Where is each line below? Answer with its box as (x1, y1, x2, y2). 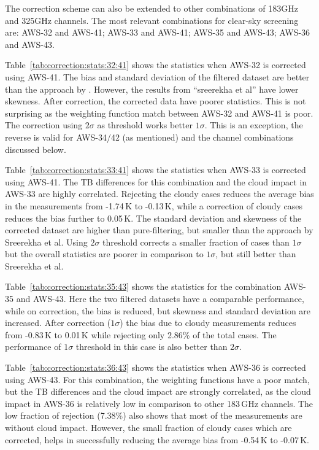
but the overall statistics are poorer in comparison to (5, 247, 204, 260)
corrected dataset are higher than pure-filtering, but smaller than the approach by (5, 223, 313, 236)
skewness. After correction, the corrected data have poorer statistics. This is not (5, 95, 306, 107)
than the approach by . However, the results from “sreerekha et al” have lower (5, 82, 299, 95)
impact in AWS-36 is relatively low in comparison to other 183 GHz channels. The (5, 397, 313, 409)
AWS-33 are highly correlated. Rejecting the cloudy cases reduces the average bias (5, 187, 314, 200)
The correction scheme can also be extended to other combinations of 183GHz (5, 2, 298, 14)
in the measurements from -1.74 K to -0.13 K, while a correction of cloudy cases (5, 199, 302, 212)
